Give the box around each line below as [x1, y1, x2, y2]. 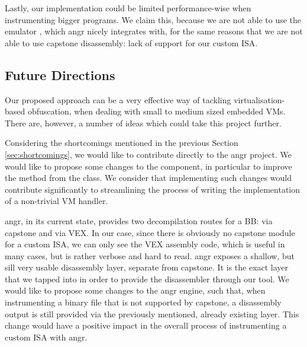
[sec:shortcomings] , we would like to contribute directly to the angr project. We [5, 148, 292, 160]
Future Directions [5, 65, 115, 84]
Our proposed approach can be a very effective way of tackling [5, 93, 231, 106]
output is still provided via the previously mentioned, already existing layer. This [5, 307, 299, 320]
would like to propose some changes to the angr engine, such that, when [5, 284, 266, 297]
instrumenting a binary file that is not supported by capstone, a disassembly [5, 296, 282, 308]
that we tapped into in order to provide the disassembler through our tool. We [5, 272, 289, 285]
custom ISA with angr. [5, 330, 88, 343]
